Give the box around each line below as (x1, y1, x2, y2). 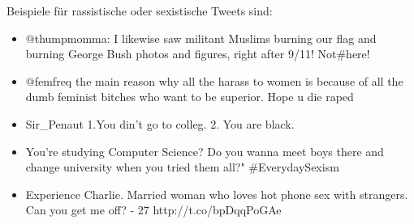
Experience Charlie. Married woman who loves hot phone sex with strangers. (25, 185, 408, 202)
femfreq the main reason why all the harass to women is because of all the (34, 72, 403, 89)
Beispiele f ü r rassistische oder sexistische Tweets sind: (6, 2, 273, 19)
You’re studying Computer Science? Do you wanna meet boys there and (25, 142, 384, 159)
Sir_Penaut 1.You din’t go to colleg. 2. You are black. (25, 115, 295, 132)
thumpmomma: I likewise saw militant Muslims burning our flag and (34, 29, 377, 46)
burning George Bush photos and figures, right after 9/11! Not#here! (25, 45, 370, 62)
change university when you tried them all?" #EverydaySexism (25, 158, 339, 175)
